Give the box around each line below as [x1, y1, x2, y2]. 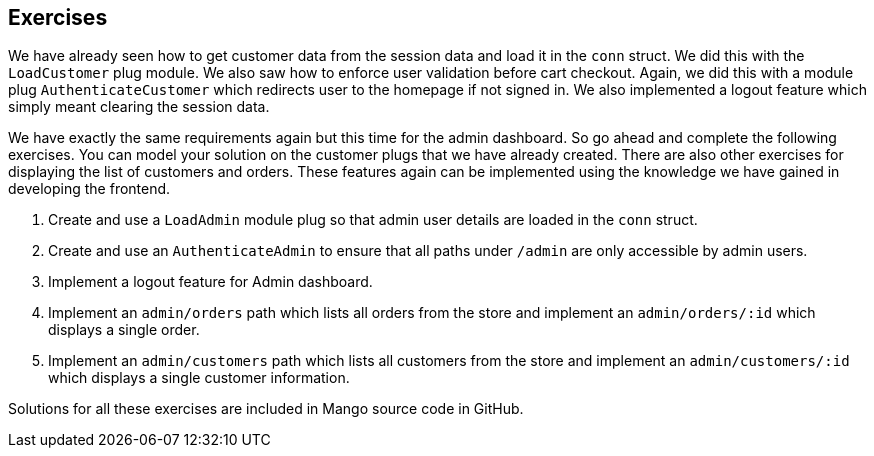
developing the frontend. [8, 180, 171, 198]
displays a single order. [48, 321, 200, 339]
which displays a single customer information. [48, 369, 350, 387]
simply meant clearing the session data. [8, 98, 270, 116]
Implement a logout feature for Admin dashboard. [48, 273, 373, 291]
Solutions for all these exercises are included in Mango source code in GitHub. [8, 400, 524, 418]
